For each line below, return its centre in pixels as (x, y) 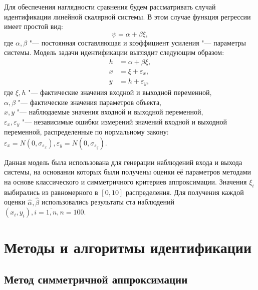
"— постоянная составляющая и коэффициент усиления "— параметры (138, 42)
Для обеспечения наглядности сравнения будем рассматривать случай (110, 6)
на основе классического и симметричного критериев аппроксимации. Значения (125, 181)
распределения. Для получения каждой (185, 192)
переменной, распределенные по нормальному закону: (86, 132)
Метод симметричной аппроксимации (96, 279)
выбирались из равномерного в (51, 192)
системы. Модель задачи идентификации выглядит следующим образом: (114, 52)
